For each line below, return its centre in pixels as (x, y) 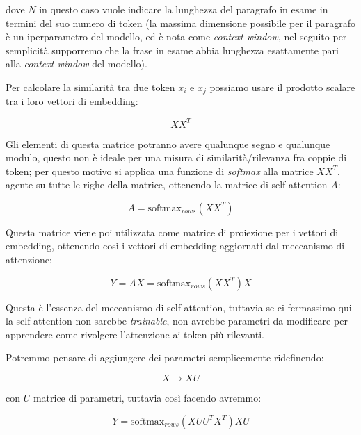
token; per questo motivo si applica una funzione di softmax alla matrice (160, 171)
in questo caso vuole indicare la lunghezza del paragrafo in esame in (184, 9)
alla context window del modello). (77, 64)
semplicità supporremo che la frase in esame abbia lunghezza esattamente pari (172, 50)
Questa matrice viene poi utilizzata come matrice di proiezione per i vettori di (172, 232)
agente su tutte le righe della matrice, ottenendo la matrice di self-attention (167, 184)
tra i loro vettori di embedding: (72, 101)
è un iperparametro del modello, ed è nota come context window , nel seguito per (176, 36)
